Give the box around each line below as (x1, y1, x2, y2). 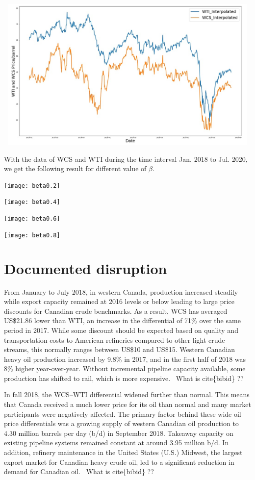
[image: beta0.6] (4, 215, 60, 223)
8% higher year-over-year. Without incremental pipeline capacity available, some (4, 363, 246, 374)
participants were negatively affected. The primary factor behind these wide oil (4, 408, 241, 419)
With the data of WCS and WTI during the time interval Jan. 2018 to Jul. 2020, (4, 153, 248, 164)
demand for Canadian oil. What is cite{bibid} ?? (4, 466, 154, 477)
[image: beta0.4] (4, 199, 60, 206)
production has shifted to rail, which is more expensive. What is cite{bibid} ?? (4, 373, 244, 383)
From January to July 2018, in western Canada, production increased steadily (4, 286, 238, 297)
